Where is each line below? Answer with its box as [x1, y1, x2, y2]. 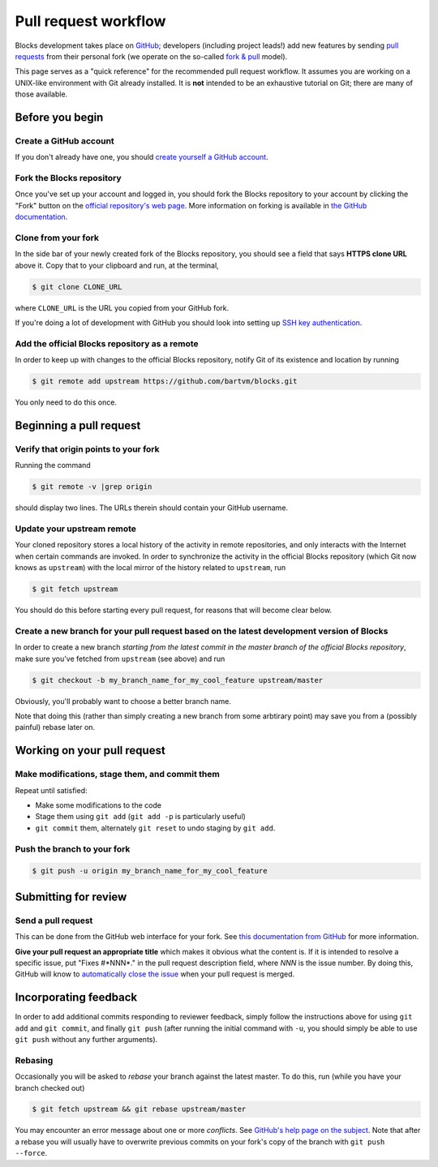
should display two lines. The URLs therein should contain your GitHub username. [15, 503, 288, 513]
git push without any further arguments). [15, 1034, 158, 1044]
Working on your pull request [15, 744, 165, 757]
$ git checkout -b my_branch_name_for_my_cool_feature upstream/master [32, 676, 324, 684]
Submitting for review [15, 890, 127, 903]
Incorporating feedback [15, 990, 138, 1005]
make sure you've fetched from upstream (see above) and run [15, 654, 225, 663]
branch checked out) [15, 1083, 85, 1092]
